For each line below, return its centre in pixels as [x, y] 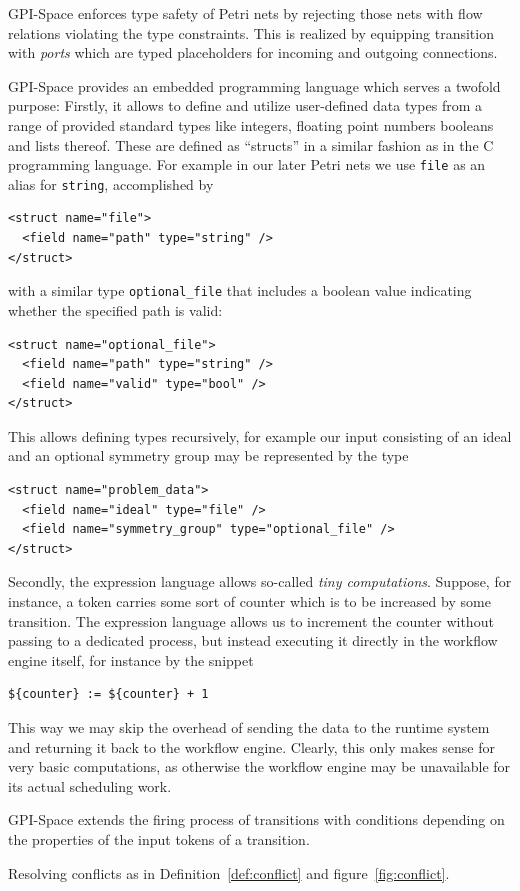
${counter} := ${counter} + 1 [108, 694]
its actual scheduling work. [90, 785]
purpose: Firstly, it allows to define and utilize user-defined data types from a [245, 105]
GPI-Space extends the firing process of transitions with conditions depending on [256, 819]
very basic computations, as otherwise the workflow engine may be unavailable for [259, 766]
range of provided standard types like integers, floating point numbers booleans [251, 124]
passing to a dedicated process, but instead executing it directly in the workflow [253, 640]
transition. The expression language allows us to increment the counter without [251, 620]
